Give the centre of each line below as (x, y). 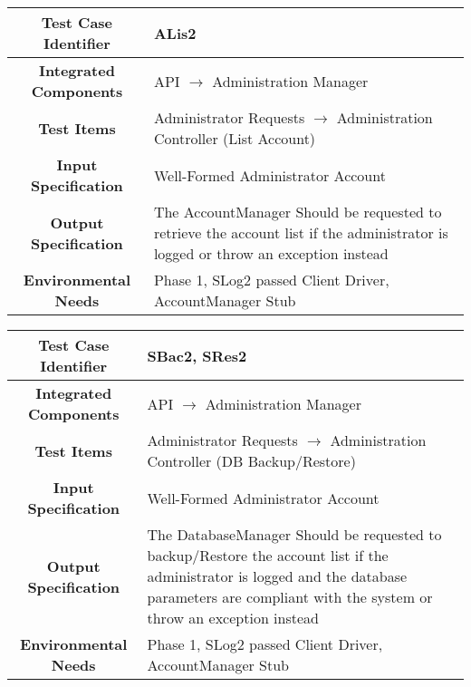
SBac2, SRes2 (197, 355)
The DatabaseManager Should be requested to (294, 534)
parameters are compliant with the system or (290, 597)
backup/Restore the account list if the (268, 555)
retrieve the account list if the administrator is (301, 232)
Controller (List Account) (235, 138)
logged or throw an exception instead (271, 253)
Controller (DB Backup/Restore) (251, 461)
